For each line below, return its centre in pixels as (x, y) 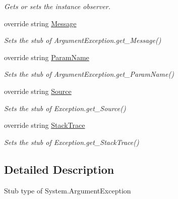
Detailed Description (59, 169)
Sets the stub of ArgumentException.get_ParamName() (89, 74)
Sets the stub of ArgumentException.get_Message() (83, 40)
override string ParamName (47, 57)
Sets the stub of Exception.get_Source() (65, 108)
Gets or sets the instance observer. (57, 6)
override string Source (38, 91)
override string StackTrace (45, 125)
